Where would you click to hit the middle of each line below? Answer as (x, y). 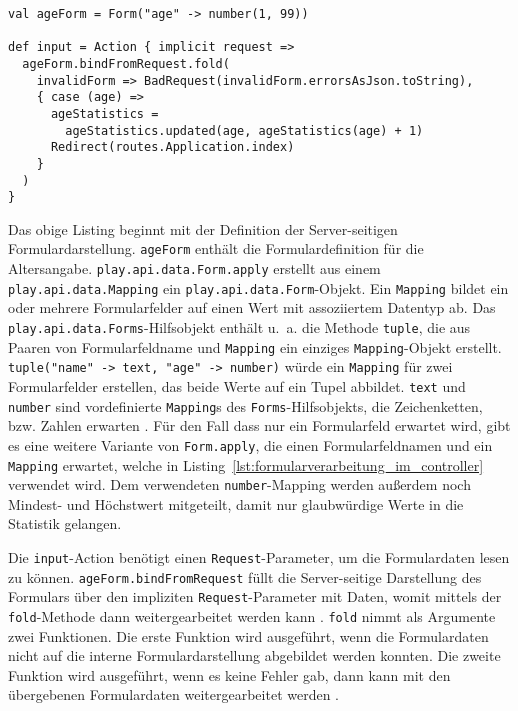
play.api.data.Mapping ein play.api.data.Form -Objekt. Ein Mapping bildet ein (258, 287)
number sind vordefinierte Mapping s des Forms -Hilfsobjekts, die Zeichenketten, (245, 405)
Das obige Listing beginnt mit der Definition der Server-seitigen (203, 228)
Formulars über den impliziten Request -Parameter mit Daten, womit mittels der (255, 596)
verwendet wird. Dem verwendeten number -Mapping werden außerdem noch (239, 484)
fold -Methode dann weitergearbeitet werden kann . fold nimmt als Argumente (252, 616)
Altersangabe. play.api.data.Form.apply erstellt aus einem (194, 268)
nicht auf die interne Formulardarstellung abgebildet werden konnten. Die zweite (254, 655)
